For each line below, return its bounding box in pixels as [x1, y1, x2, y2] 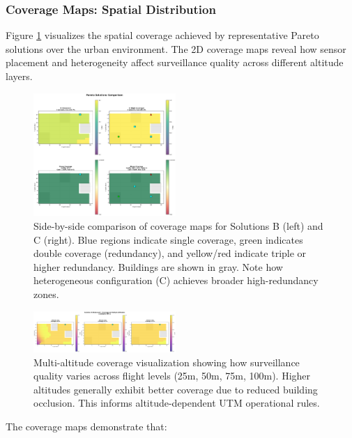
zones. [33, 287, 59, 301]
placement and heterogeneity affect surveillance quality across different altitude [6, 55, 344, 70]
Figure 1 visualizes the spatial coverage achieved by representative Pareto [6, 28, 319, 42]
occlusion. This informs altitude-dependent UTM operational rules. [33, 396, 320, 410]
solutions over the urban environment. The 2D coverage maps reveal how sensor [6, 41, 346, 56]
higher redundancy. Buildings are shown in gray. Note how [33, 259, 283, 274]
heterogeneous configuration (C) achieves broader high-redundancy [33, 273, 319, 288]
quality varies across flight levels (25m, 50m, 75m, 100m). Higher [33, 368, 311, 383]
